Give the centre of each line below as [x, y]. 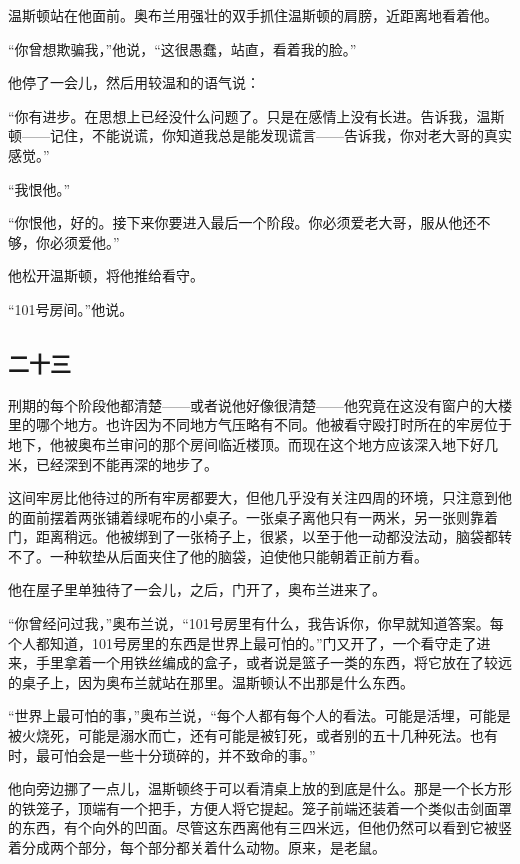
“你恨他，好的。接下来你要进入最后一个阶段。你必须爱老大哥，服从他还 [242, 222]
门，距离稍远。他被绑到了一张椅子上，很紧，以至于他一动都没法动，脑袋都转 [260, 536]
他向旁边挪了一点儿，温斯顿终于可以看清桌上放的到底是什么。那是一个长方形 [260, 788]
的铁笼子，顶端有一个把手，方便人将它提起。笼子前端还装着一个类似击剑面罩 [260, 807]
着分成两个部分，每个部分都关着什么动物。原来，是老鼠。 [197, 847]
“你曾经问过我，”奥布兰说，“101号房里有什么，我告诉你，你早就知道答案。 [249, 623]
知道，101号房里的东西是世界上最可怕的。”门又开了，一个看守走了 [263, 642]
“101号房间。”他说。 [71, 308]
